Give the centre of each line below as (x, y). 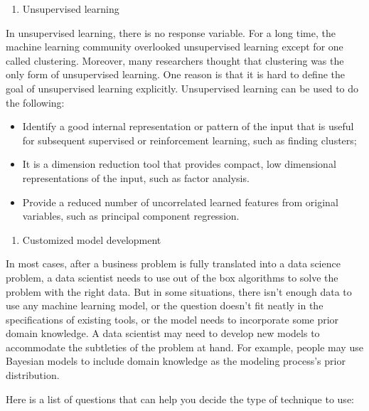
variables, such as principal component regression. (131, 216)
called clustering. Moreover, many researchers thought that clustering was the (175, 60)
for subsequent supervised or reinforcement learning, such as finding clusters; (189, 140)
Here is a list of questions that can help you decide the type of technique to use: (180, 399)
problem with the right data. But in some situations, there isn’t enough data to (179, 291)
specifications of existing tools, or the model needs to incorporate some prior (172, 319)
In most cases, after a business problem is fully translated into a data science (173, 263)
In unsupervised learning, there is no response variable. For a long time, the (171, 32)
